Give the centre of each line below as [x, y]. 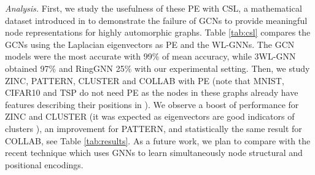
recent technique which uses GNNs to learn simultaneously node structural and [154, 153]
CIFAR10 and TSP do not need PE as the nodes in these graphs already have [152, 92]
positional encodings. [44, 164]
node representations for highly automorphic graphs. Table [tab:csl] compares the [158, 32]
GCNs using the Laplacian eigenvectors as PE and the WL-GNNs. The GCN [150, 44]
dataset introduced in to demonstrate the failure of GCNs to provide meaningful [156, 20]
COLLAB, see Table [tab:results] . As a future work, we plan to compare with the [158, 140]
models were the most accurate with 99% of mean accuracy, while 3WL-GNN [150, 56]
